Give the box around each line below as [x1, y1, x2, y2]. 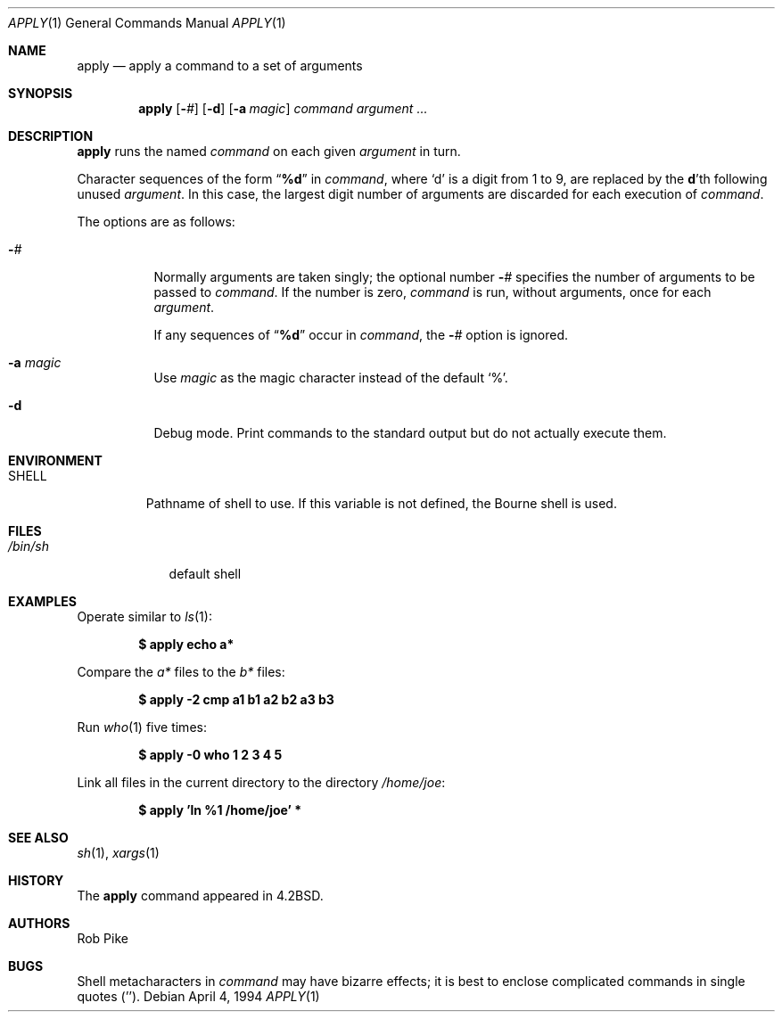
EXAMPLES [8, 594, 77, 609]
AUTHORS [8, 916, 70, 931]
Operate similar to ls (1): [77, 609, 212, 624]
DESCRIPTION [8, 128, 94, 144]
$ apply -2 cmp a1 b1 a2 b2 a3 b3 [138, 692, 334, 707]
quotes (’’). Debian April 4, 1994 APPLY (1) [77, 989, 320, 1004]
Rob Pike [77, 931, 128, 946]
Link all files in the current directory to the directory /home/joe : [77, 775, 446, 790]
